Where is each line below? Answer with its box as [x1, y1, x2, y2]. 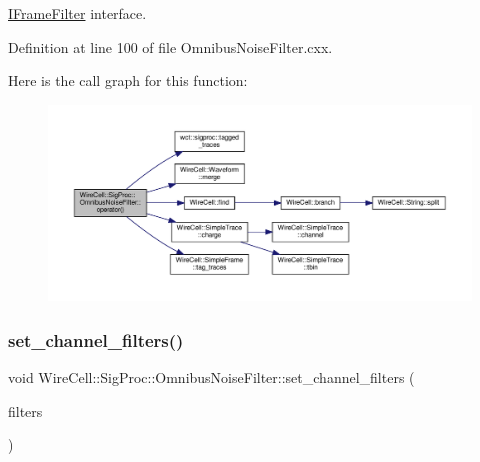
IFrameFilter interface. [8, 3, 147, 23]
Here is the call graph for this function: [8, 70, 248, 91]
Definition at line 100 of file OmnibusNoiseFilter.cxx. [8, 36, 333, 57]
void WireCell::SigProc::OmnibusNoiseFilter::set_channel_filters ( [8, 367, 415, 388]
